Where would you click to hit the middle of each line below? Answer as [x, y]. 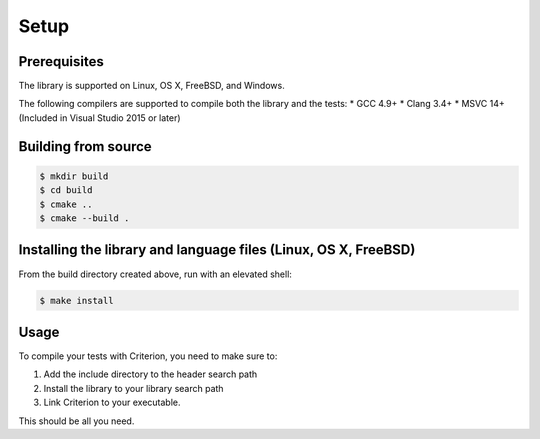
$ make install [76, 300]
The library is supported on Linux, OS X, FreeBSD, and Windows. [151, 86]
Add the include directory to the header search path [150, 374]
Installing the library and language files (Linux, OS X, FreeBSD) [217, 250]
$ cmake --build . [84, 218]
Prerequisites [61, 61]
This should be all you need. [76, 421]
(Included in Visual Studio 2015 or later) [99, 117]
